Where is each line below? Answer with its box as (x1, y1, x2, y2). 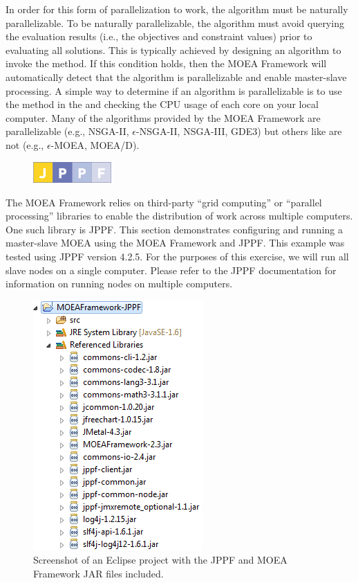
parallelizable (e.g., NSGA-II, (6, 124, 129, 138)
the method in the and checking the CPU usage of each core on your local (6, 97, 319, 111)
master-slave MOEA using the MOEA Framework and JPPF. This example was (6, 235, 345, 250)
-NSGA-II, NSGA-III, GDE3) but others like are (136, 124, 342, 138)
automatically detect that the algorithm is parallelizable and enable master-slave (6, 69, 347, 84)
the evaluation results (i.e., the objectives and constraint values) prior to (6, 29, 312, 44)
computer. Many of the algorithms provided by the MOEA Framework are (6, 110, 321, 125)
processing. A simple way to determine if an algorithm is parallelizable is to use (6, 83, 342, 98)
